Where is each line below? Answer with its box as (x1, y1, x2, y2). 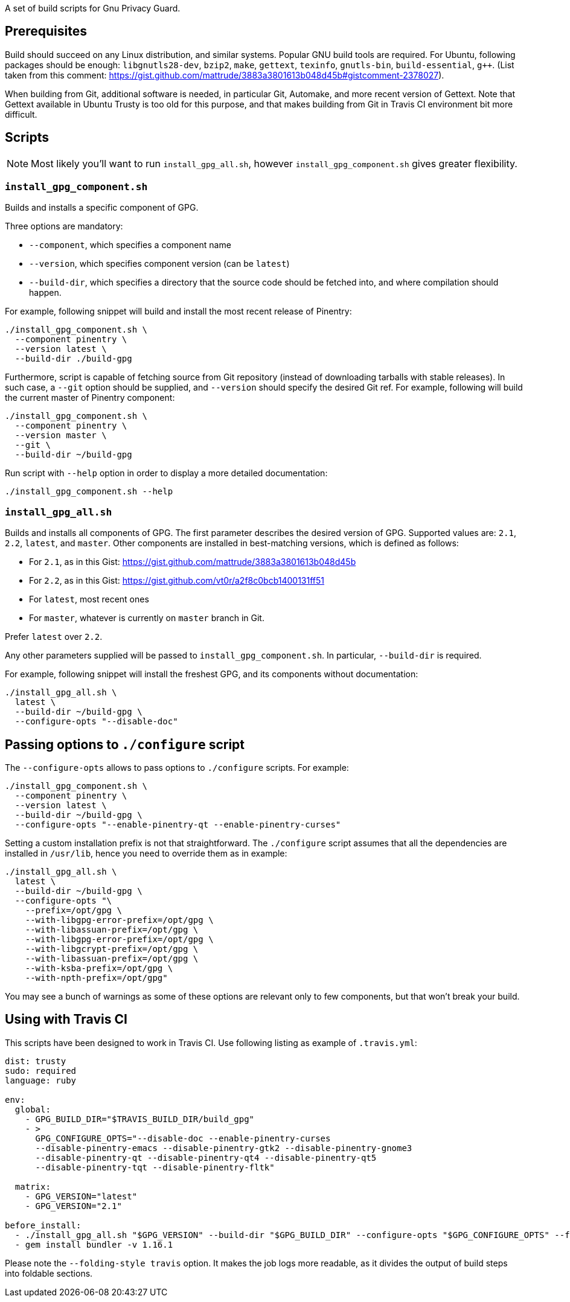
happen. (29, 287, 62, 298)
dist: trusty (5, 1056, 66, 1066)
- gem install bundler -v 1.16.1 (14, 1239, 173, 1249)
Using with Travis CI (5, 1012, 127, 1027)
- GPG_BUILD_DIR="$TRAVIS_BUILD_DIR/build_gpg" (25, 1114, 255, 1124)
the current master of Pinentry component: (5, 392, 175, 403)
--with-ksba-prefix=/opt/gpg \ (25, 963, 173, 974)
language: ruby (5, 1075, 77, 1085)
